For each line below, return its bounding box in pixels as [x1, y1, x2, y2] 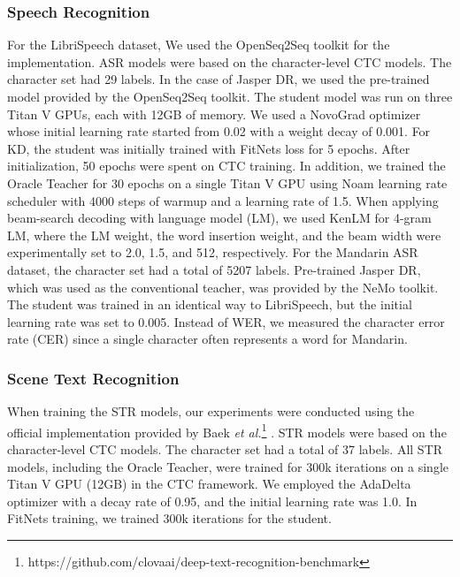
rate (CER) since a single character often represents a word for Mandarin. [7, 330, 408, 348]
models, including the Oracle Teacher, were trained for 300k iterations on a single [7, 457, 449, 475]
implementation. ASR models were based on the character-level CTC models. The [7, 52, 452, 71]
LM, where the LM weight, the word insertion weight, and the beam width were [7, 225, 441, 244]
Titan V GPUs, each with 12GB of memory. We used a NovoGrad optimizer [7, 104, 421, 123]
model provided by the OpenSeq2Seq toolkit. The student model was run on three [7, 87, 453, 105]
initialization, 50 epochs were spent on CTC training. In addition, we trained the [7, 156, 446, 175]
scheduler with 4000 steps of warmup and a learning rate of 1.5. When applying [7, 191, 439, 209]
